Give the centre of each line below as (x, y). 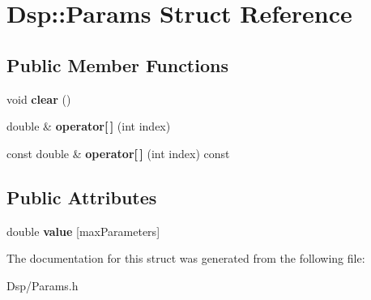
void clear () (39, 99)
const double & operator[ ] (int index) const (118, 153)
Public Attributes (82, 197)
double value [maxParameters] (83, 231)
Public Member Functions (117, 64)
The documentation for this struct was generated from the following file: (186, 258)
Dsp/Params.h (43, 285)
